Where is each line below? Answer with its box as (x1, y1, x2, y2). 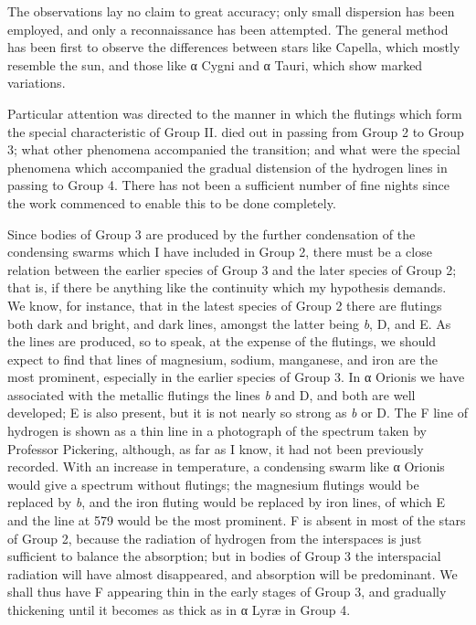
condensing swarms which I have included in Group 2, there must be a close (7, 242, 432, 261)
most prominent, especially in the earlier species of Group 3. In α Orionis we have (7, 367, 465, 387)
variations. (7, 73, 66, 92)
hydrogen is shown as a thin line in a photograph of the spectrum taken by (7, 421, 427, 440)
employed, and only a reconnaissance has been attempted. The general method (7, 19, 449, 38)
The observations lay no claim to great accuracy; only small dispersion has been (7, 2, 455, 20)
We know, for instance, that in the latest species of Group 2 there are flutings (7, 295, 442, 314)
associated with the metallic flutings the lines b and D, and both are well (7, 385, 416, 404)
